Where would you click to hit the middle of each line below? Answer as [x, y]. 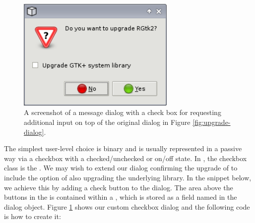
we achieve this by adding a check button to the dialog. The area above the [119, 187]
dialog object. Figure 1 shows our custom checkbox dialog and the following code [127, 206]
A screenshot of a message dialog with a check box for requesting [123, 112]
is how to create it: [32, 216]
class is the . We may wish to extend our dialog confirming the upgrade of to [121, 168]
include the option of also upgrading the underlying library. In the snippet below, [128, 177]
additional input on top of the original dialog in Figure [107, 122]
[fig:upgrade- [212, 122]
